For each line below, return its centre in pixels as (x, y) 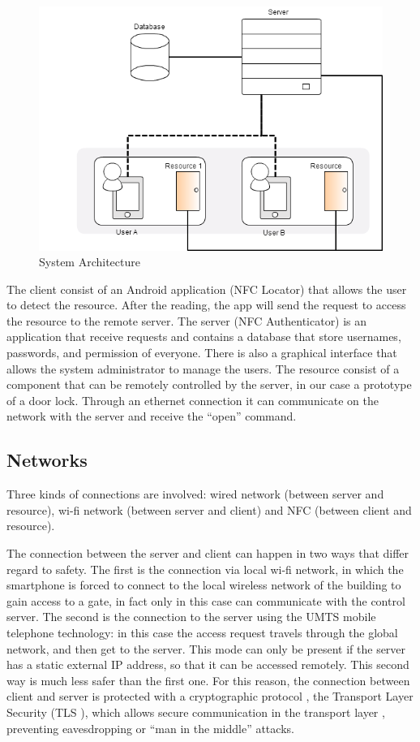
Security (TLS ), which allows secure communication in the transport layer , (196, 712)
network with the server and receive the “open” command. (152, 416)
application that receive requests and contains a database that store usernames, (204, 336)
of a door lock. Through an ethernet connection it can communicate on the (193, 400)
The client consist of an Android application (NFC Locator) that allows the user (207, 289)
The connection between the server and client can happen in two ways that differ (208, 553)
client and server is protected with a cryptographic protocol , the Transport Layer (210, 696)
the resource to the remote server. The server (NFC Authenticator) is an (187, 320)
